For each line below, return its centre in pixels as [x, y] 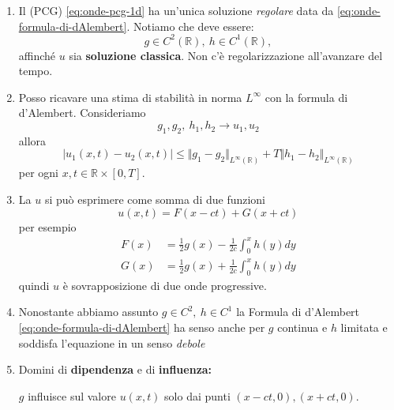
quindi [34, 285]
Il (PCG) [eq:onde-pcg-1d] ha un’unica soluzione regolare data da [176, 10]
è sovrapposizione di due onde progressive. [165, 285]
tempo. [36, 71]
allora [32, 140]
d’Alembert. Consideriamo [82, 113]
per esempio [47, 226]
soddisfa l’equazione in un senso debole [112, 342]
